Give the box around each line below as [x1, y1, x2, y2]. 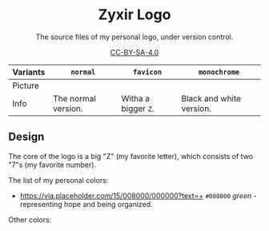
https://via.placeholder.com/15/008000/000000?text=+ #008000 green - [19, 190, 258, 201]
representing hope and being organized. [19, 199, 154, 209]
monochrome [198, 67, 240, 77]
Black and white [181, 93, 242, 104]
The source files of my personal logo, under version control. [35, 32, 234, 42]
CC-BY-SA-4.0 [110, 47, 159, 57]
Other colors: [8, 214, 52, 225]
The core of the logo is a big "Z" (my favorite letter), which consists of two [8, 151, 254, 161]
